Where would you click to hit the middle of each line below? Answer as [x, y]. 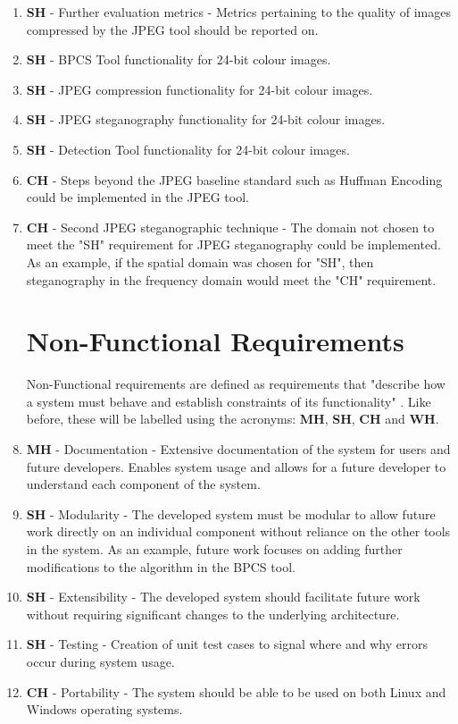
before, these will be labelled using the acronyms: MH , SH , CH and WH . [233, 419]
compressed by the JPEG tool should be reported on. [172, 29]
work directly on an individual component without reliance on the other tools [238, 531]
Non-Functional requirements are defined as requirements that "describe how [236, 384]
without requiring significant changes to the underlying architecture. [213, 614]
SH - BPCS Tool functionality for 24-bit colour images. [179, 59]
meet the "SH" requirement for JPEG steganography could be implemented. [233, 244]
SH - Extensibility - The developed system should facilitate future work [223, 597]
